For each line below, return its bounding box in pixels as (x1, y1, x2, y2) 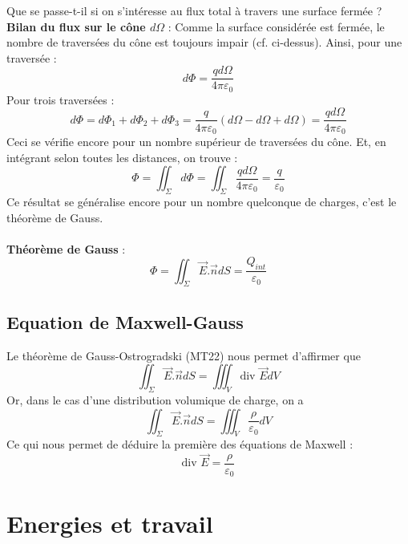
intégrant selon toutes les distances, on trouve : (6, 148, 238, 165)
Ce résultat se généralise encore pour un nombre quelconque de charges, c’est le (6, 193, 397, 209)
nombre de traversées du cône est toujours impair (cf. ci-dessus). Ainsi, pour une (6, 34, 402, 51)
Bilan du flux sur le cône (6, 18, 146, 35)
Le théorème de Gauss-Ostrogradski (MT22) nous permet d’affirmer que (6, 347, 361, 363)
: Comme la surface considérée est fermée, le (168, 18, 385, 35)
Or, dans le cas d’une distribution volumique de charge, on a (6, 391, 304, 408)
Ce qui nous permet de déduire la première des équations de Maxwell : (6, 436, 353, 453)
